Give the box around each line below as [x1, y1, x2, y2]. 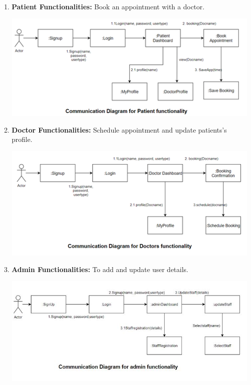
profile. [11, 134, 32, 144]
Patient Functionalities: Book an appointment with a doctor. [11, 1, 204, 11]
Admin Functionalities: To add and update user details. [11, 264, 188, 274]
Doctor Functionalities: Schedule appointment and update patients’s [11, 124, 227, 135]
